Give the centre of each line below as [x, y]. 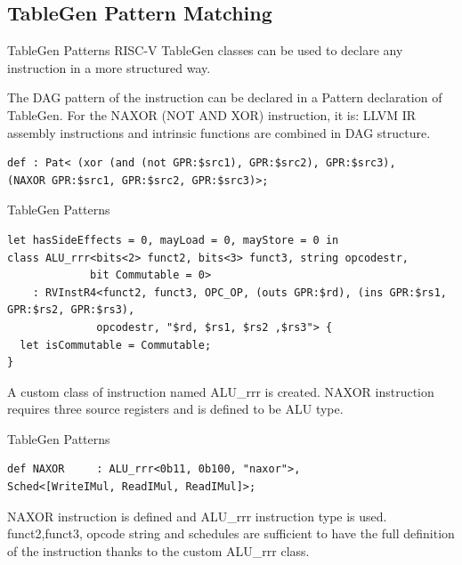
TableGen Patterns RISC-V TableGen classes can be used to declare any [205, 50]
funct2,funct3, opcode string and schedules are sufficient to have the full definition [231, 533]
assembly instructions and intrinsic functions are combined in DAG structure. [219, 132]
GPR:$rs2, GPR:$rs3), [71, 310]
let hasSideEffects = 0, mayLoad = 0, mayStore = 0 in [173, 240]
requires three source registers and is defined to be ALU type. [175, 409]
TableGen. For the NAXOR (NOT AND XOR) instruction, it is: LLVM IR [212, 114]
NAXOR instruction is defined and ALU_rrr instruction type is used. [197, 516]
